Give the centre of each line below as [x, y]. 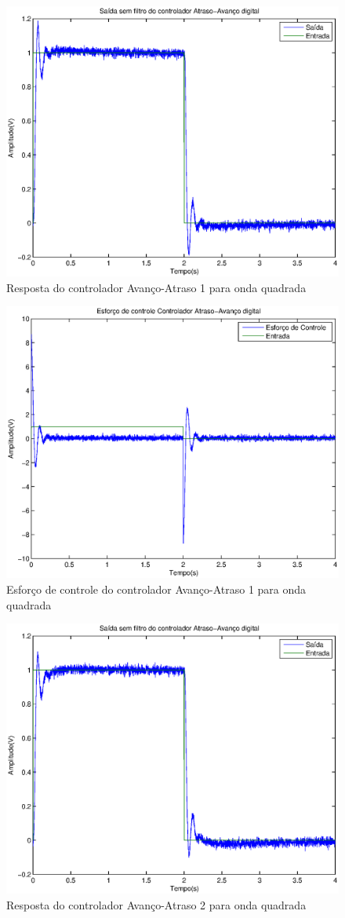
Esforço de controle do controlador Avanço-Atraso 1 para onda [156, 589]
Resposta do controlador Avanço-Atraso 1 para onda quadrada [156, 287]
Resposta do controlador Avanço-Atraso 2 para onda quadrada [156, 904]
